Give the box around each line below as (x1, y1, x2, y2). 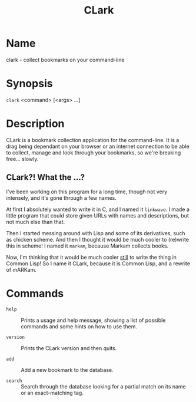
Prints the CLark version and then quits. (21, 344, 117, 351)
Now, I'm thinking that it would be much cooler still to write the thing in (6, 253, 177, 261)
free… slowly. (6, 155, 39, 162)
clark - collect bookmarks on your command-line (6, 56, 125, 63)
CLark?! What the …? (6, 172, 85, 183)
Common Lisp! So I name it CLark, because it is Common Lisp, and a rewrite (6, 260, 190, 267)
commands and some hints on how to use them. (21, 322, 137, 330)
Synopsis (6, 77, 53, 90)
